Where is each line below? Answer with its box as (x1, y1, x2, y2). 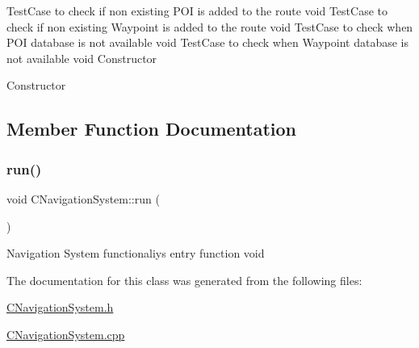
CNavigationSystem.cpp (6, 325, 125, 342)
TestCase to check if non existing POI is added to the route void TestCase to (6, 2, 388, 19)
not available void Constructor (6, 49, 157, 66)
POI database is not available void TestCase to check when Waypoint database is (6, 34, 409, 51)
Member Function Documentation (6, 116, 297, 141)
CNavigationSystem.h (6, 299, 114, 316)
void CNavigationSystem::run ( (6, 190, 160, 207)
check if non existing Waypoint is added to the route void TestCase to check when (6, 18, 413, 35)
